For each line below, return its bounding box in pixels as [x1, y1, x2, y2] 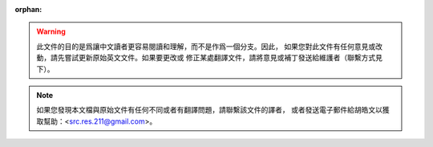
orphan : [14, 5, 42, 14]
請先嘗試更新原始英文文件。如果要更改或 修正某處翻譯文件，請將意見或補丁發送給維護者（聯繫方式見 [50, 53, 382, 63]
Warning [36, 27, 66, 36]
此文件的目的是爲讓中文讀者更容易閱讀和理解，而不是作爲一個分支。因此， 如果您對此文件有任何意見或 [36, 41, 376, 51]
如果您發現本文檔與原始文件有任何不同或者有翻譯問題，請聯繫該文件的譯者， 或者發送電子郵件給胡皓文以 [36, 105, 382, 115]
